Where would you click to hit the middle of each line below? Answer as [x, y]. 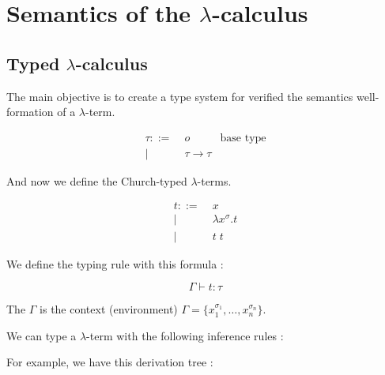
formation [30, 112]
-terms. [214, 180]
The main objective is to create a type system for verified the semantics [180, 96]
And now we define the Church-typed [97, 180]
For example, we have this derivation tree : [110, 362]
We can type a [42, 335]
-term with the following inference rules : [185, 335]
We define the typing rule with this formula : [115, 263]
